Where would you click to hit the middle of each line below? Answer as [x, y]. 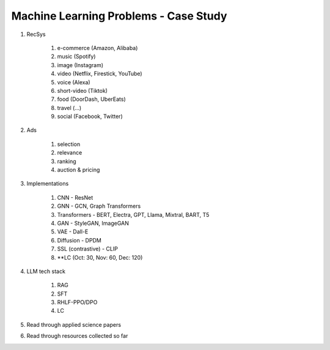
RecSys [36, 34]
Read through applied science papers [74, 324]
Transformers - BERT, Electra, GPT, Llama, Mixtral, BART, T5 [133, 214]
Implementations [48, 184]
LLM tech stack [46, 271]
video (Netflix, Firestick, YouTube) [100, 74]
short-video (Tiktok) [82, 90]
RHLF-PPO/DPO [77, 302]
